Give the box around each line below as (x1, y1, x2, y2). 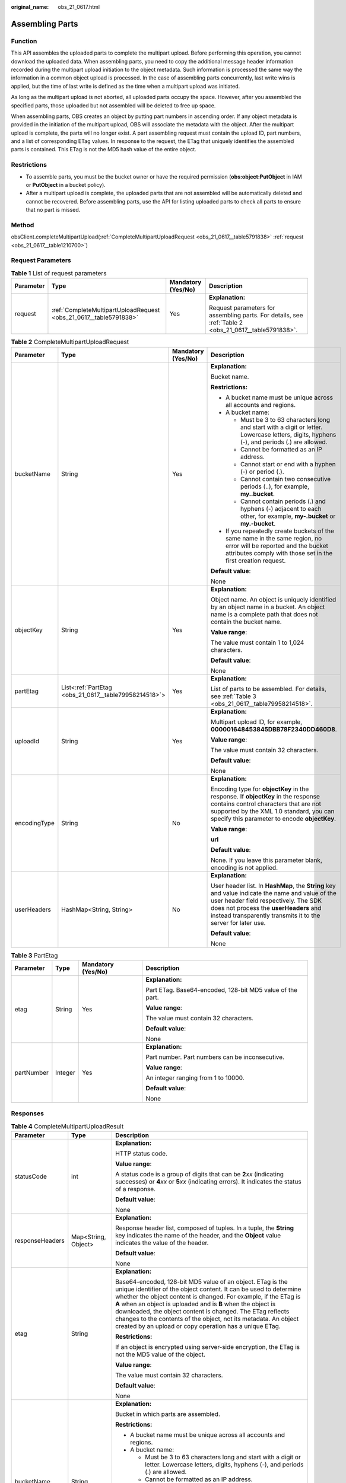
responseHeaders (14, 1237, 65, 1245)
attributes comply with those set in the (226, 549, 333, 557)
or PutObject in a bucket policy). (26, 181, 106, 188)
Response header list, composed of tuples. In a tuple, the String (115, 1224, 294, 1232)
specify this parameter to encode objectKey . (211, 814, 337, 823)
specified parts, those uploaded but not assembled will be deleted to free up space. (11, 101, 216, 109)
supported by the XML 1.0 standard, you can (211, 807, 335, 815)
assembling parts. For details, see (208, 311, 303, 320)
